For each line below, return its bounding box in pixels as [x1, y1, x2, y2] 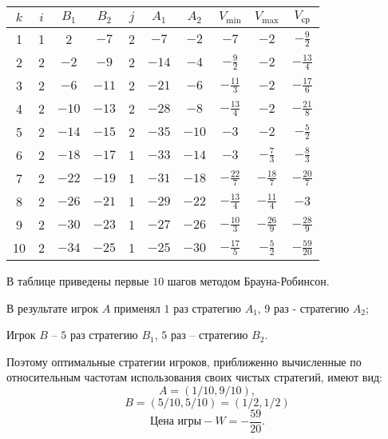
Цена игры [149, 416, 202, 428]
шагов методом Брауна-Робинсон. [167, 272, 330, 289]
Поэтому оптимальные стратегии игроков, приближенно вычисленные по [6, 353, 362, 369]
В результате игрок [6, 299, 99, 316]
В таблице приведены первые [6, 272, 149, 289]
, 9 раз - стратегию [257, 299, 350, 316]
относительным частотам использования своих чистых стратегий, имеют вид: [6, 369, 382, 385]
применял [113, 299, 160, 316]
